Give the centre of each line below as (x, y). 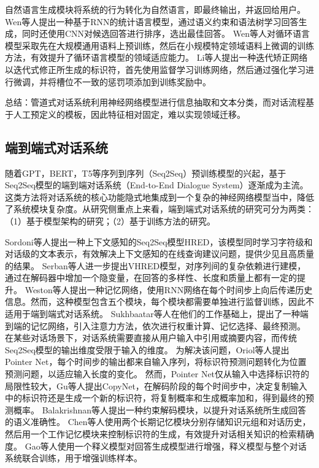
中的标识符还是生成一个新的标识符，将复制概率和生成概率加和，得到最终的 (155, 398)
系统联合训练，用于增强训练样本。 (74, 458)
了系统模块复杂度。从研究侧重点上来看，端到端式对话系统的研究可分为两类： (159, 209)
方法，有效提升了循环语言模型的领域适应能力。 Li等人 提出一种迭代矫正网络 (156, 57)
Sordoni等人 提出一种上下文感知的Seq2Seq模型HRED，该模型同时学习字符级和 (159, 241)
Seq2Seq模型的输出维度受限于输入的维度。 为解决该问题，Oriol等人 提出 (147, 349)
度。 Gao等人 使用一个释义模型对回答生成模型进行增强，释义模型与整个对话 (156, 446)
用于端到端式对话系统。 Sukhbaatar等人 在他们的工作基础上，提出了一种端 (161, 314)
